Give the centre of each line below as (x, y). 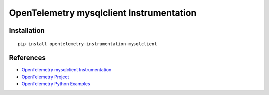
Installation (27, 31)
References (27, 58)
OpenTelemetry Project (45, 77)
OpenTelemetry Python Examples (56, 84)
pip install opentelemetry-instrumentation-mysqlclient (88, 44)
